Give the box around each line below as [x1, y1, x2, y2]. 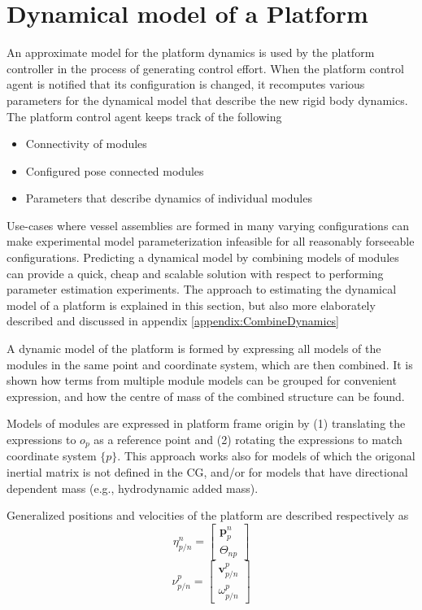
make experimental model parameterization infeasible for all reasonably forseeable [7, 233, 415, 250]
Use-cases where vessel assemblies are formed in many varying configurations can [7, 216, 410, 233]
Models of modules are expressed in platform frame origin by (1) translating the [7, 415, 406, 432]
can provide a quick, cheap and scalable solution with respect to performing [7, 264, 384, 281]
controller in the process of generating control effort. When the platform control [7, 59, 404, 76]
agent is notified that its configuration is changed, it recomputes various [7, 76, 365, 93]
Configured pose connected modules [25, 162, 204, 179]
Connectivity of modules [25, 135, 147, 152]
